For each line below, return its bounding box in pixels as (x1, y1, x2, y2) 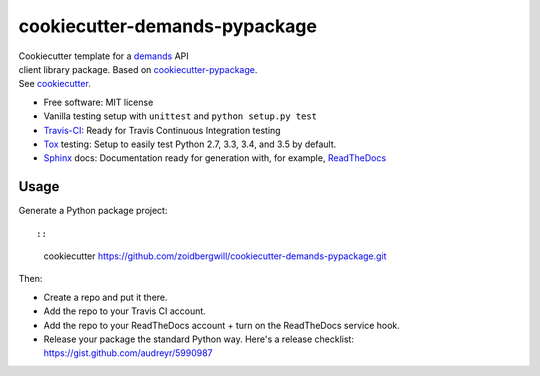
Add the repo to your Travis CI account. (43, 305, 207, 317)
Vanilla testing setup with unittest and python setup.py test (43, 110, 317, 122)
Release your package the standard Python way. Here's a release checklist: (43, 333, 355, 345)
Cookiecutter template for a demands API (18, 50, 189, 62)
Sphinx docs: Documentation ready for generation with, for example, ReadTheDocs (43, 152, 387, 164)
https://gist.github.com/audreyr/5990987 (43, 347, 214, 359)
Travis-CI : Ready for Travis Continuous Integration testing (43, 124, 281, 136)
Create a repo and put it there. (43, 291, 169, 303)
